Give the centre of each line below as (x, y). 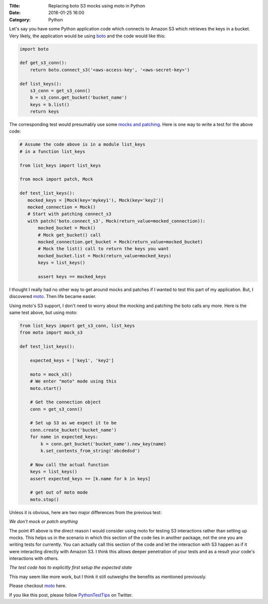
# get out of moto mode (59, 492)
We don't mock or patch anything (43, 522)
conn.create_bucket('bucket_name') (73, 430)
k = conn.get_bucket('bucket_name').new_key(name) (103, 444)
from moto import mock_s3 (51, 333)
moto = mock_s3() (51, 374)
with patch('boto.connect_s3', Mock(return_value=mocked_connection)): (117, 221)
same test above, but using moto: (43, 312)
